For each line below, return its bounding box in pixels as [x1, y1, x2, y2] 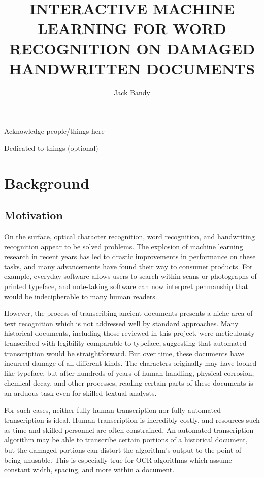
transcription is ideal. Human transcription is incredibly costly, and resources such [4, 415, 260, 425]
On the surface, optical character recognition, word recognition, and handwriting [4, 231, 255, 242]
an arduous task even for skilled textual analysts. [4, 387, 157, 398]
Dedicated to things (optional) [4, 142, 98, 153]
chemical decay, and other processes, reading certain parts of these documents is [4, 377, 253, 388]
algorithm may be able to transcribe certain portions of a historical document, [4, 434, 248, 445]
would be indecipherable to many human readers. [4, 291, 157, 301]
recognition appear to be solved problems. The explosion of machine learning [4, 241, 243, 251]
